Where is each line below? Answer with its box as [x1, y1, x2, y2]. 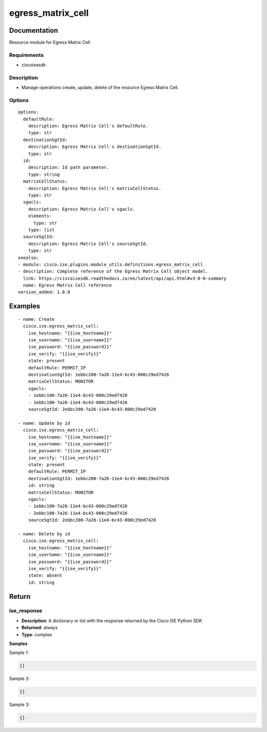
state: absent [28, 573, 63, 579]
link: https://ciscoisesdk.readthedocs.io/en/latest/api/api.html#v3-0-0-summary [23, 275, 227, 281]
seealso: [18, 255, 39, 260]
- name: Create [18, 316, 55, 322]
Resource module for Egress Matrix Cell [9, 40, 90, 46]
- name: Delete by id [18, 531, 70, 537]
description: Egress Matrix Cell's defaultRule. [28, 123, 148, 129]
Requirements [9, 51, 44, 58]
